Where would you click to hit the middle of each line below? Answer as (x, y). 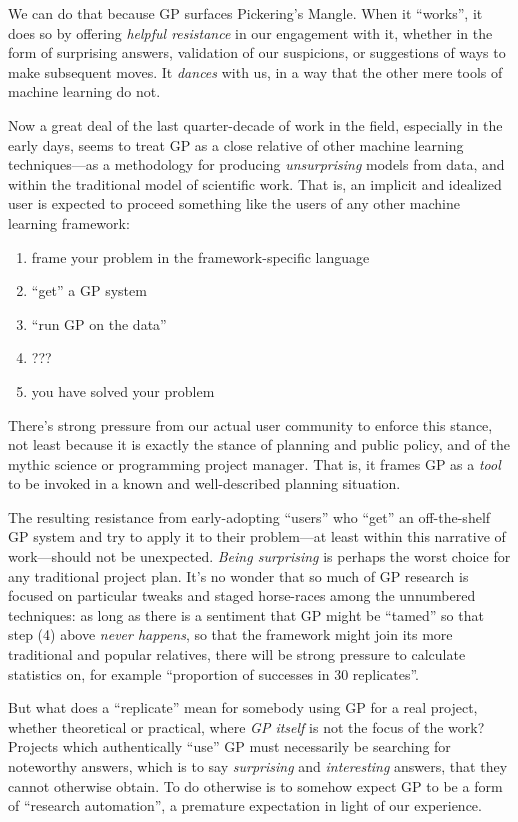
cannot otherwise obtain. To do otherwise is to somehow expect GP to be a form (255, 785)
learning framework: (69, 222)
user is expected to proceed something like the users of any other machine (234, 203)
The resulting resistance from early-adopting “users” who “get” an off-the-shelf (249, 516)
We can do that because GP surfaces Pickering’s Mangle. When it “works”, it (245, 13)
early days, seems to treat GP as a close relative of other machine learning (236, 144)
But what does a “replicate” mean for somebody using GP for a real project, (243, 707)
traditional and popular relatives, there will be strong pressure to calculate (237, 654)
